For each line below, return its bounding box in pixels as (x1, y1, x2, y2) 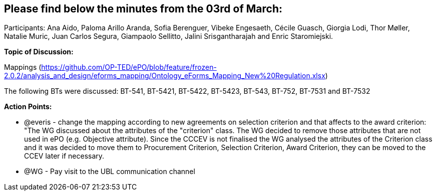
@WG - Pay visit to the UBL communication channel (24, 167, 195, 176)
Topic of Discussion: (4, 47, 74, 56)
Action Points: (4, 102, 52, 111)
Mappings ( (4, 63, 42, 72)
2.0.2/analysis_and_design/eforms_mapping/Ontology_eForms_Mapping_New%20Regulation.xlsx (4, 71, 325, 80)
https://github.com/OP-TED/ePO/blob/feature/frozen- (41, 63, 217, 72)
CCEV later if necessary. (24, 152, 105, 161)
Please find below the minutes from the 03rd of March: (4, 2, 282, 15)
